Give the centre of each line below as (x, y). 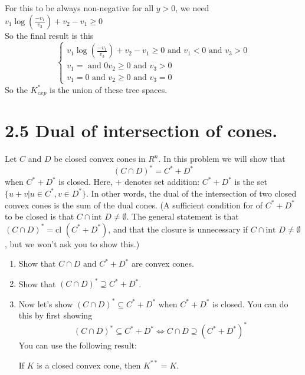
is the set (251, 182)
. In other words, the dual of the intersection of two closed (191, 193)
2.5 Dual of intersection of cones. (141, 130)
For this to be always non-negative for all (79, 8)
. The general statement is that (183, 216)
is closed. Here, (86, 182)
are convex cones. (163, 263)
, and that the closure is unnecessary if (178, 229)
